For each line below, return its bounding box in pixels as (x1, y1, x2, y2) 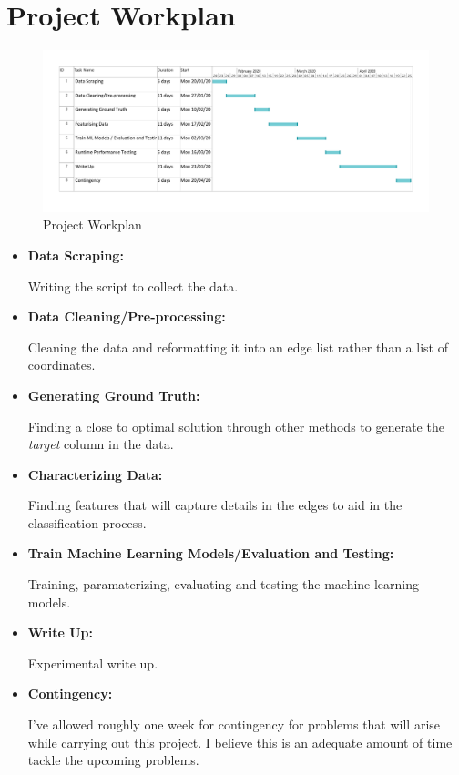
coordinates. (27, 355, 96, 374)
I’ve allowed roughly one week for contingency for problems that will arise (27, 715, 441, 734)
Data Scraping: (27, 245, 124, 264)
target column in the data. (27, 434, 174, 454)
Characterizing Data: (27, 464, 163, 484)
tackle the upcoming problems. (27, 750, 199, 770)
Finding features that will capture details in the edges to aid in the (27, 495, 403, 515)
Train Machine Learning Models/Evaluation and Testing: (27, 544, 394, 563)
